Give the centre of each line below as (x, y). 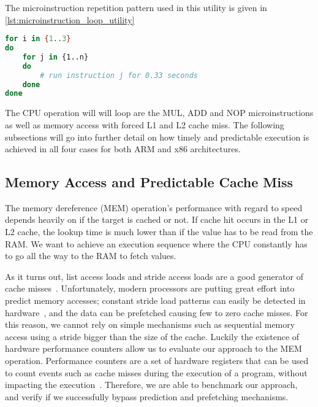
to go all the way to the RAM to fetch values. (91, 256)
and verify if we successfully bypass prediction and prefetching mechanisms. (147, 396)
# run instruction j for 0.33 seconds (119, 75)
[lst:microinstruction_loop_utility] (70, 19)
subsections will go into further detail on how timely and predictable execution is (157, 137)
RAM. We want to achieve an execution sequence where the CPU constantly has (156, 243)
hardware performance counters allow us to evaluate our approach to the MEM (153, 348)
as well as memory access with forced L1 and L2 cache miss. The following (145, 124)
